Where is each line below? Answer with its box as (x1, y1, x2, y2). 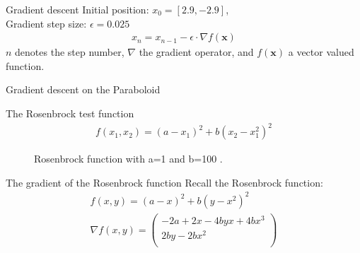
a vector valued (288, 45, 354, 59)
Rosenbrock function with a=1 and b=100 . (34, 151, 223, 166)
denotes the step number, (15, 45, 124, 59)
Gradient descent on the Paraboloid (6, 82, 161, 97)
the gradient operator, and (139, 45, 254, 59)
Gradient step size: (6, 16, 87, 30)
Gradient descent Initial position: (6, 2, 149, 16)
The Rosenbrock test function (6, 106, 134, 120)
